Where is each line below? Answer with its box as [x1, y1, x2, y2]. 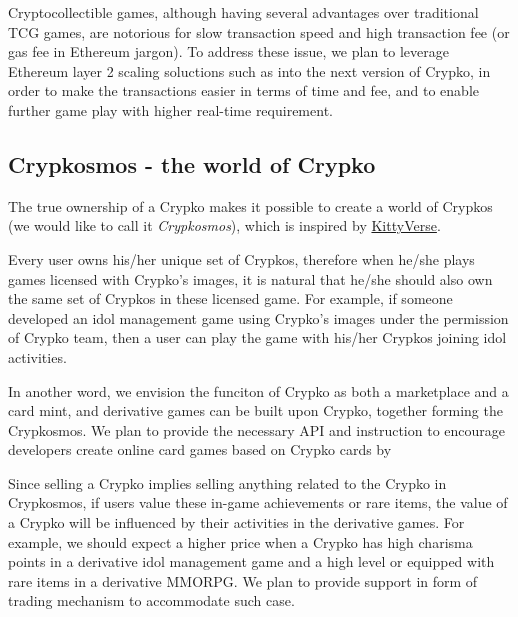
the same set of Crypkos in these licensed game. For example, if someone [8, 288, 453, 309]
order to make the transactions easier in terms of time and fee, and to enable [8, 80, 480, 101]
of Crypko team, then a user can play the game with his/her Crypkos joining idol [8, 327, 507, 348]
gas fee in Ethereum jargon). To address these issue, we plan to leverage [8, 41, 449, 62]
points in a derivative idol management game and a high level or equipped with [8, 551, 495, 572]
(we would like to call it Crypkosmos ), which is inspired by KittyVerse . [8, 215, 441, 236]
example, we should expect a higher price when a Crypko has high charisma [8, 531, 473, 552]
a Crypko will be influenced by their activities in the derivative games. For [8, 512, 465, 533]
